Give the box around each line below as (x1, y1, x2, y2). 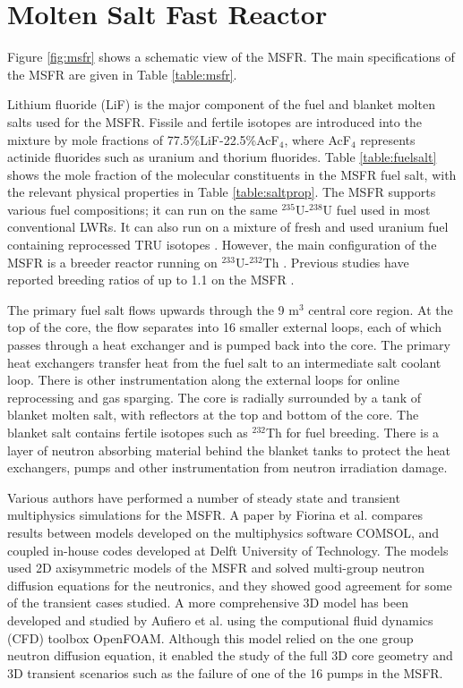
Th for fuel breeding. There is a (265, 423, 440, 441)
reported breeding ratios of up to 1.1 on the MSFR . (7, 270, 295, 289)
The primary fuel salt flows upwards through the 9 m (7, 300, 299, 319)
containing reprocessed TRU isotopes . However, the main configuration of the (7, 235, 437, 254)
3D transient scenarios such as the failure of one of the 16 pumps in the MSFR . (7, 663, 443, 682)
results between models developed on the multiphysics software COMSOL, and (7, 522, 440, 541)
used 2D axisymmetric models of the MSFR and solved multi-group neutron (7, 558, 425, 577)
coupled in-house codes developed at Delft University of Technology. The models (7, 540, 449, 559)
